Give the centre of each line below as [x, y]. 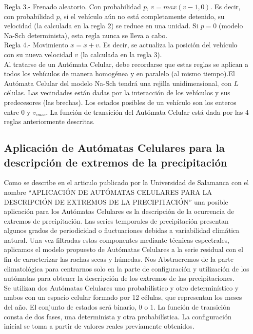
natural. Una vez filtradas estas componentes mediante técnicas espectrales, [117, 240]
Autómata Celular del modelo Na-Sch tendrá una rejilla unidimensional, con [118, 83]
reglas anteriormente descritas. [49, 121]
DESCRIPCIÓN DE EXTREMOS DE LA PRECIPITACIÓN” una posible [116, 201]
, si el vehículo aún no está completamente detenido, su [142, 16]
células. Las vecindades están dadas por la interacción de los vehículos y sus [117, 93]
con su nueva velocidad [38, 54]
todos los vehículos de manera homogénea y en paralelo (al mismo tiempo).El [119, 73]
